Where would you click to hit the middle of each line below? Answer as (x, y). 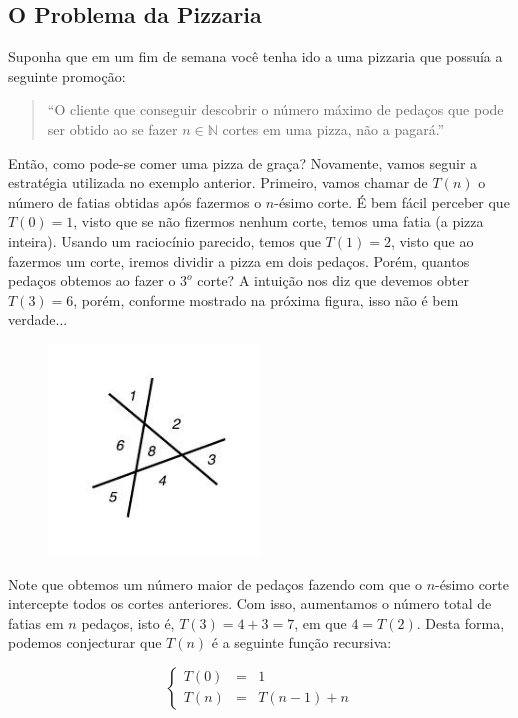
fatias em (36, 622)
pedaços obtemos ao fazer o (92, 280)
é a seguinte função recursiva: (301, 642)
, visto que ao (432, 240)
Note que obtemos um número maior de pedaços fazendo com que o (215, 583)
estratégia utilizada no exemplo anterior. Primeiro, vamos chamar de (218, 182)
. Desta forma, (460, 622)
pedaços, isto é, (128, 622)
